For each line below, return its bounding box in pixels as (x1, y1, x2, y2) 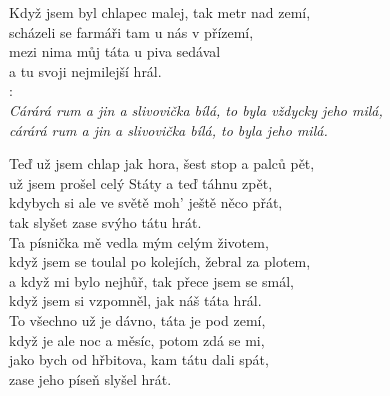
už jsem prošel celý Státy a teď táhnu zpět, (9, 172, 273, 193)
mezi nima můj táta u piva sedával (9, 41, 221, 62)
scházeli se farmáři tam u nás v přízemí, (9, 21, 254, 42)
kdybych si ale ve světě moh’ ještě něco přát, (9, 192, 283, 213)
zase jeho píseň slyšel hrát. (9, 368, 172, 389)
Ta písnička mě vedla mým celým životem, (9, 231, 269, 252)
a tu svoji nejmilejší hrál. (9, 60, 162, 81)
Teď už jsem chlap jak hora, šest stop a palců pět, (9, 153, 315, 174)
